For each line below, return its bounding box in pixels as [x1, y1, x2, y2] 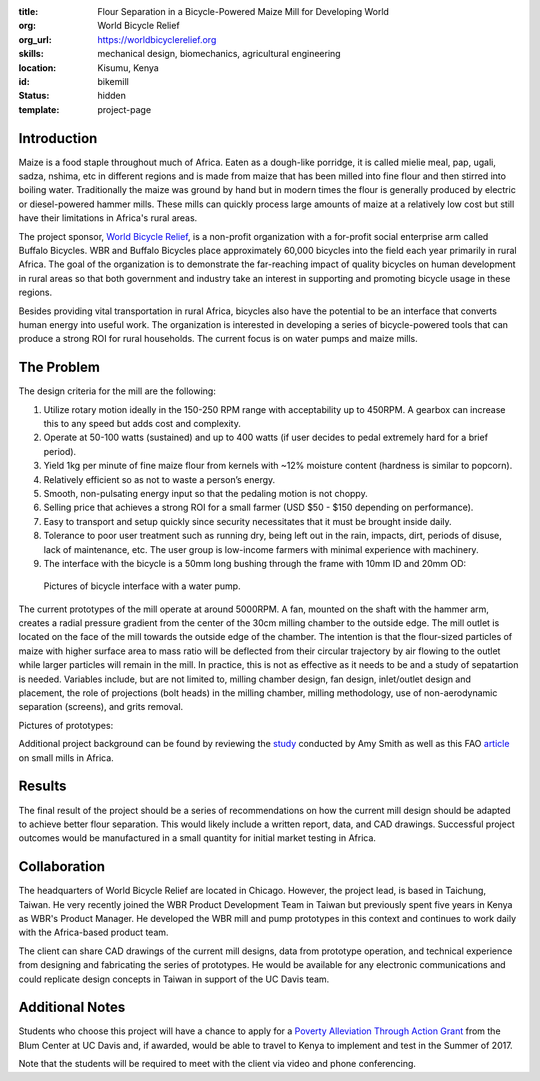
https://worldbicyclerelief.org [97, 33, 217, 45]
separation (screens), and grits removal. [18, 701, 184, 713]
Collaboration [18, 858, 105, 875]
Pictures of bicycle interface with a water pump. [43, 580, 241, 592]
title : [18, 6, 39, 17]
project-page [97, 103, 152, 115]
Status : [18, 90, 50, 102]
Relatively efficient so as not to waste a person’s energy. [43, 473, 276, 485]
